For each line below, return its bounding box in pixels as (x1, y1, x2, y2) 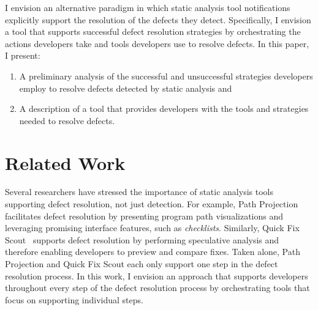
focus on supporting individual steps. (5, 293, 143, 306)
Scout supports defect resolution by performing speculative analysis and (5, 233, 279, 246)
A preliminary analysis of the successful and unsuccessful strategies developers (19, 69, 313, 82)
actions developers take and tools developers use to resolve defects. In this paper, (5, 37, 309, 50)
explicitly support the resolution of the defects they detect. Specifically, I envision (5, 13, 311, 26)
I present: (5, 49, 40, 62)
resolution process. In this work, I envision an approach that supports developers (5, 269, 308, 282)
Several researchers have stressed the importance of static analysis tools (5, 185, 273, 198)
